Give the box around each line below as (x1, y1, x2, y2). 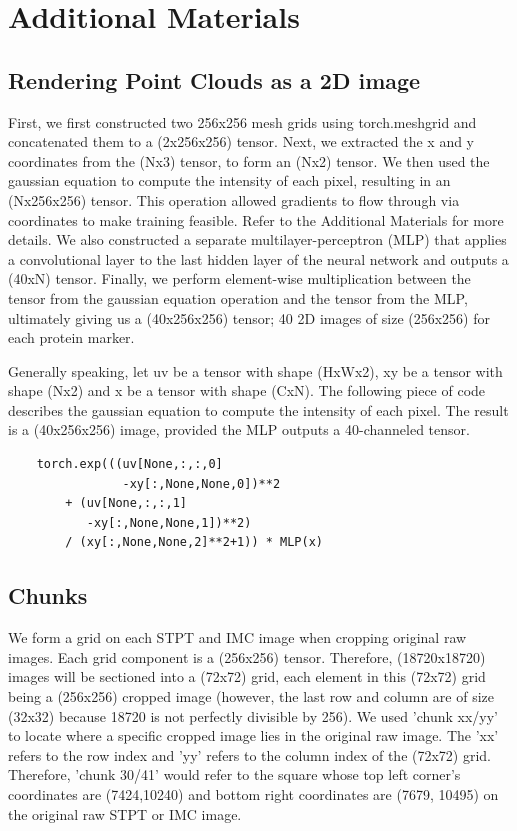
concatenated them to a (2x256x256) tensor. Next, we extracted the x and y (8, 131, 475, 152)
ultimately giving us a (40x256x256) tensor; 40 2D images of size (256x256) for (8, 307, 491, 328)
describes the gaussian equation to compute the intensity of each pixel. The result (8, 399, 509, 420)
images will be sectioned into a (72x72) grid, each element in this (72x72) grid (8, 666, 486, 687)
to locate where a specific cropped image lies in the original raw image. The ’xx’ (8, 725, 499, 746)
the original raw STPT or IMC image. (8, 803, 242, 824)
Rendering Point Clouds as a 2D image (8, 64, 421, 95)
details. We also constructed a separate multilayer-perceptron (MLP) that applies (8, 229, 507, 250)
